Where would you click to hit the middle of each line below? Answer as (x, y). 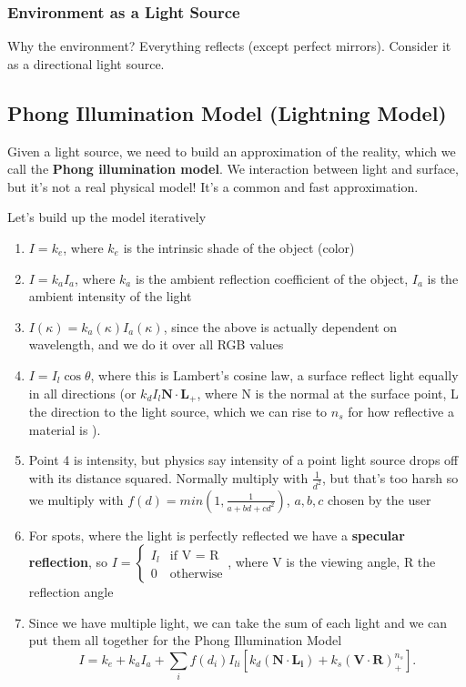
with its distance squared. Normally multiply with (168, 477)
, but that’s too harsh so (390, 477)
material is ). (65, 429)
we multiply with (76, 499)
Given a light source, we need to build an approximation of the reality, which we (232, 151)
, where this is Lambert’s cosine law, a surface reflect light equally (274, 374)
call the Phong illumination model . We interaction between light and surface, (233, 169)
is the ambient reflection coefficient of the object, (272, 278)
